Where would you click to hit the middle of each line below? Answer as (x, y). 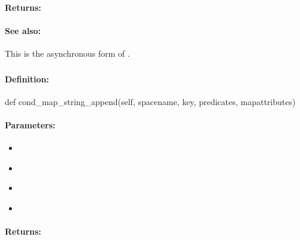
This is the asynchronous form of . (67, 53)
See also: (23, 30)
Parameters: (30, 124)
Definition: (27, 79)
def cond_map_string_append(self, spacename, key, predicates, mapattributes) (150, 101)
